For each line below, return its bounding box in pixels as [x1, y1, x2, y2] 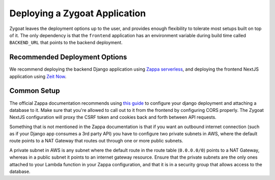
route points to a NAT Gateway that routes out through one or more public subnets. [9, 138, 183, 144]
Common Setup [9, 86, 60, 95]
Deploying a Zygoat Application [9, 8, 146, 19]
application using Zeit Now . [9, 73, 67, 79]
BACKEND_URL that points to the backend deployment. [9, 40, 123, 46]
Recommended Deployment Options [9, 53, 127, 62]
